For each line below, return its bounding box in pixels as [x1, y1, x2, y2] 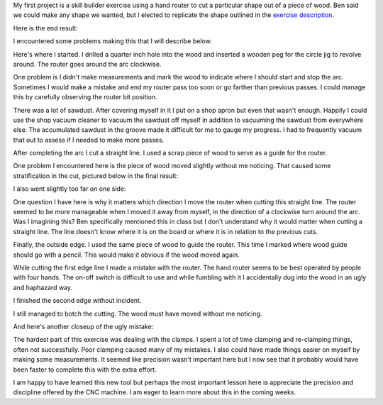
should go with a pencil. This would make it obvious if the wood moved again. [13, 250, 240, 259]
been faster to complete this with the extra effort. [13, 365, 157, 374]
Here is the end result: [13, 23, 78, 32]
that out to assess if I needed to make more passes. [13, 135, 165, 144]
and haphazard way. [13, 283, 73, 292]
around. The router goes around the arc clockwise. [13, 60, 162, 68]
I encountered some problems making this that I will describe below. [13, 37, 212, 45]
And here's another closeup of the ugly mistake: [13, 322, 154, 331]
